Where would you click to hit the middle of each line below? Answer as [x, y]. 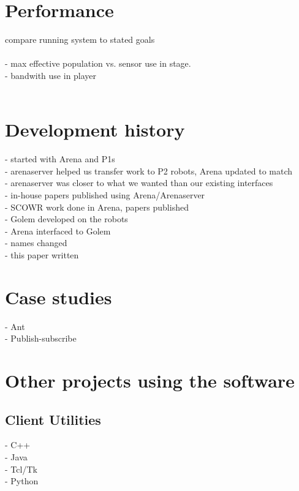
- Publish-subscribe [41, 338]
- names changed [36, 243]
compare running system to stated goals [80, 39]
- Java [16, 457]
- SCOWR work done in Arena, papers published [97, 207]
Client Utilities [53, 419]
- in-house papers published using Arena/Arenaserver [105, 195]
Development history [95, 129]
